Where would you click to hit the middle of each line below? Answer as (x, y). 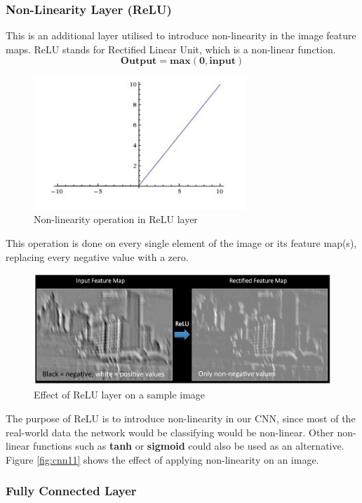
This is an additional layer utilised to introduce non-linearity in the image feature (181, 35)
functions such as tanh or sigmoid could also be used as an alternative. (188, 446)
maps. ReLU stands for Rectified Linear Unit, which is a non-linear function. (171, 49)
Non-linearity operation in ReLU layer (116, 219)
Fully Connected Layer (71, 491)
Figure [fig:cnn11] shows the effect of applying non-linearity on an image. (162, 459)
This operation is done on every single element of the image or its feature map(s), (181, 242)
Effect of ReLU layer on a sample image (120, 395)
